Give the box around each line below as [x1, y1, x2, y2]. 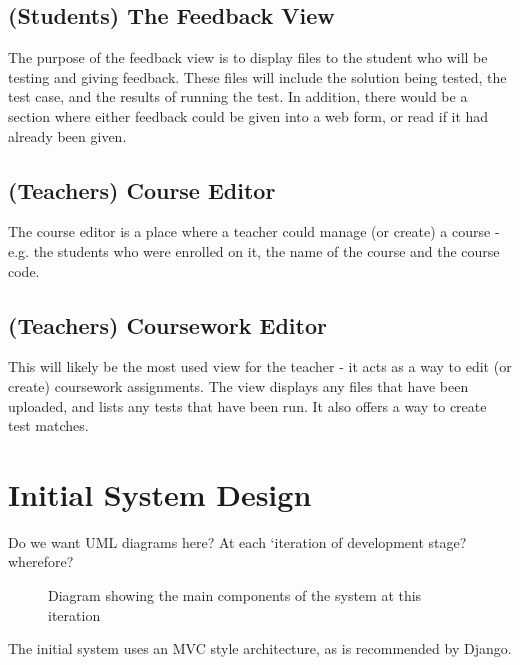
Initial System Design [8, 473, 312, 514]
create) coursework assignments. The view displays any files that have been [8, 375, 469, 396]
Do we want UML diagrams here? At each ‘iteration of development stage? [8, 531, 467, 552]
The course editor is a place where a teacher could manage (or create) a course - [8, 221, 500, 242]
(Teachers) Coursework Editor [8, 309, 327, 340]
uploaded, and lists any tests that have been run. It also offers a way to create [8, 395, 487, 416]
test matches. [8, 415, 89, 436]
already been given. [8, 125, 127, 146]
